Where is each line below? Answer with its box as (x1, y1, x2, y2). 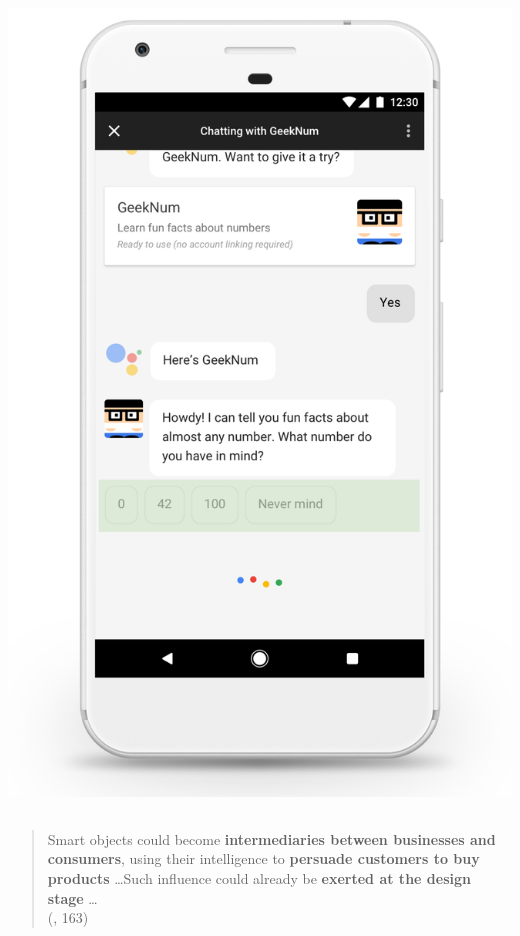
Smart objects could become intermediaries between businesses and (47, 828, 496, 849)
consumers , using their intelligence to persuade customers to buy (47, 848, 480, 869)
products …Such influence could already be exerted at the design (47, 867, 471, 888)
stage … (47, 887, 98, 908)
